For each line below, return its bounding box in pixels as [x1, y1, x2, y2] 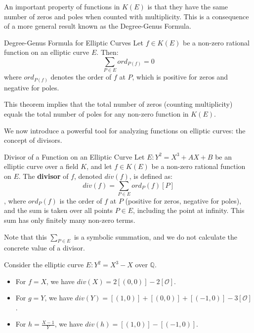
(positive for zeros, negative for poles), [125, 195, 242, 206]
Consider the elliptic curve [4, 259, 84, 270]
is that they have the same [147, 1, 228, 11]
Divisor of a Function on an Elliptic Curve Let [4, 151, 145, 162]
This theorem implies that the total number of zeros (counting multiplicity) [4, 99, 233, 109]
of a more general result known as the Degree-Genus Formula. [4, 21, 191, 31]
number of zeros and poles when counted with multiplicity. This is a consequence [4, 11, 249, 21]
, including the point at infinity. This [133, 205, 245, 215]
